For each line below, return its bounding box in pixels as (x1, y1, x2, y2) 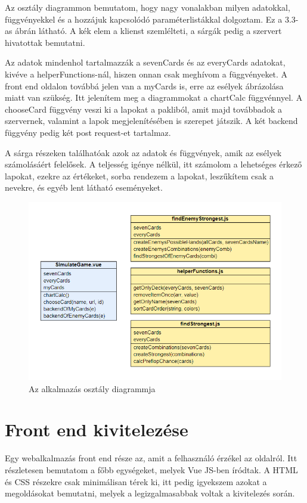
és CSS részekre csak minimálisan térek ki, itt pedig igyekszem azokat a (5, 475, 267, 488)
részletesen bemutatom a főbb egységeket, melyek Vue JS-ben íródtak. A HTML (5, 463, 298, 476)
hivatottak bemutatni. (5, 36, 85, 48)
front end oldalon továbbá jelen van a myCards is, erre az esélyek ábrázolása (5, 79, 284, 92)
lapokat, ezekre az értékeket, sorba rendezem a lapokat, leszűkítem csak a (5, 169, 274, 182)
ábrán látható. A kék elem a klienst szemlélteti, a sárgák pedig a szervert (15, 24, 282, 37)
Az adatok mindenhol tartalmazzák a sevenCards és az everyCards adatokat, (5, 56, 286, 69)
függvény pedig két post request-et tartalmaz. (5, 126, 171, 138)
